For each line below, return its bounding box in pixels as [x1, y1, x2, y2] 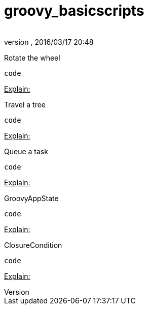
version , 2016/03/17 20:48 [4, 37, 94, 46]
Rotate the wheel [4, 53, 60, 62]
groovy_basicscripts [4, 2, 144, 19]
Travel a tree [4, 100, 46, 109]
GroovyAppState [4, 193, 59, 203]
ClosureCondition [4, 240, 62, 249]
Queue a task [4, 147, 48, 156]
